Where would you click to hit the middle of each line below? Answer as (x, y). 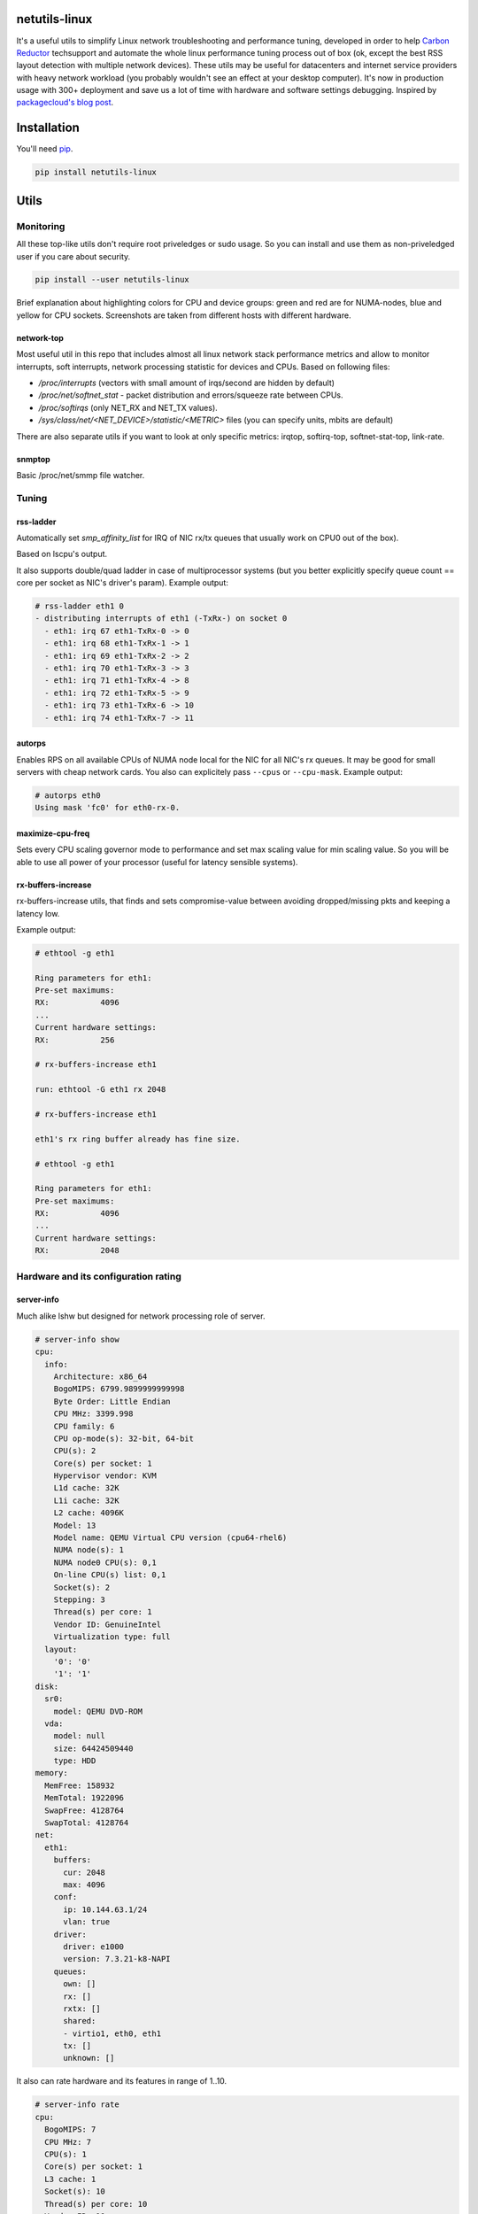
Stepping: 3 (80, 1600)
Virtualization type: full (112, 1637)
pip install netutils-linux (96, 172)
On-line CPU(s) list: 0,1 (110, 1575)
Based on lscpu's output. (62, 554)
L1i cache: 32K (86, 1500)
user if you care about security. (73, 256)
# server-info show (77, 1339)
